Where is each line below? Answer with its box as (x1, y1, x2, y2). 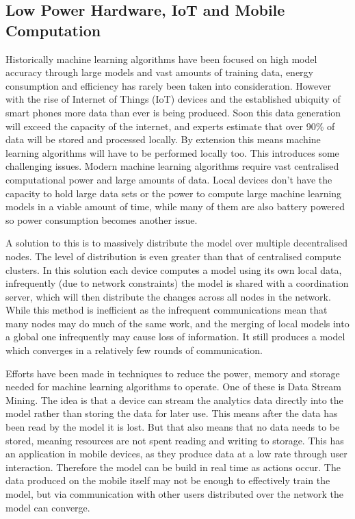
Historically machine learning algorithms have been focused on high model (5, 51, 317, 66)
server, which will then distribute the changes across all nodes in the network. (5, 289, 331, 303)
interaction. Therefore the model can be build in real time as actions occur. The (5, 459, 341, 474)
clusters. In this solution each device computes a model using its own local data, (5, 262, 342, 277)
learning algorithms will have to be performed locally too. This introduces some (5, 145, 339, 160)
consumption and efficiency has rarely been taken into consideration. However (5, 78, 331, 92)
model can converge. (5, 500, 90, 514)
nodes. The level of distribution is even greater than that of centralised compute (5, 249, 341, 263)
